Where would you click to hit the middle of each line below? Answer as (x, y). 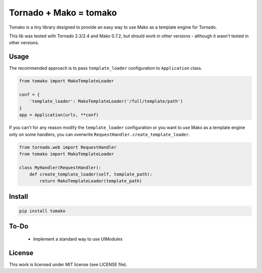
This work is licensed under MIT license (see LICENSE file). (68, 264)
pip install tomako (42, 211)
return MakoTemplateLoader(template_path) (91, 181)
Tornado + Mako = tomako (63, 13)
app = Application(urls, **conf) (59, 115)
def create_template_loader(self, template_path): (91, 174)
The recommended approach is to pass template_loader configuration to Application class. (106, 68)
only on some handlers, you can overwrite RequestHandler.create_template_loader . (99, 134)
